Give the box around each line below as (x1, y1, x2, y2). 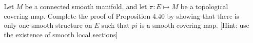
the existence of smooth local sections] (4, 29, 118, 39)
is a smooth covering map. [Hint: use (139, 20, 250, 30)
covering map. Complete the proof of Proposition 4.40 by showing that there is (4, 11, 239, 21)
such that (101, 20, 130, 30)
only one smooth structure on (4, 20, 92, 30)
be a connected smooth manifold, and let (25, 1, 147, 11)
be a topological (180, 1, 228, 11)
